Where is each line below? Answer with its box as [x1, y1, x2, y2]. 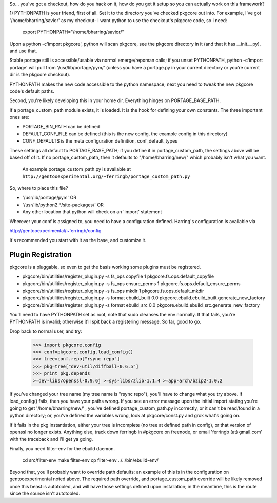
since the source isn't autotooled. [9, 490, 81, 497]
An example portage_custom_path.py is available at [22, 166, 131, 172]
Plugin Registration [9, 250, 72, 259]
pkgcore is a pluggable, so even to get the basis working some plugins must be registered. [9, 264, 201, 270]
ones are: [9, 114, 30, 120]
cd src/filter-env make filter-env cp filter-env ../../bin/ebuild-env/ [22, 457, 159, 464]
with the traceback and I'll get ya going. [9, 436, 93, 442]
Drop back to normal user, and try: [9, 328, 82, 334]
